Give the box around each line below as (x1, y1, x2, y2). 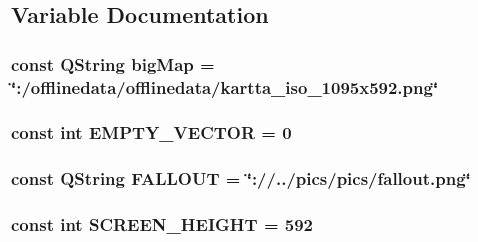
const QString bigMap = (11, 51, 215, 76)
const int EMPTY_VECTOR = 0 (11, 120, 292, 145)
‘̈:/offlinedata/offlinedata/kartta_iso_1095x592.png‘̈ (11, 74, 439, 99)
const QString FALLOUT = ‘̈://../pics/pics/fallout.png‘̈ (11, 166, 471, 191)
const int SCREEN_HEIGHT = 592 (11, 212, 313, 237)
